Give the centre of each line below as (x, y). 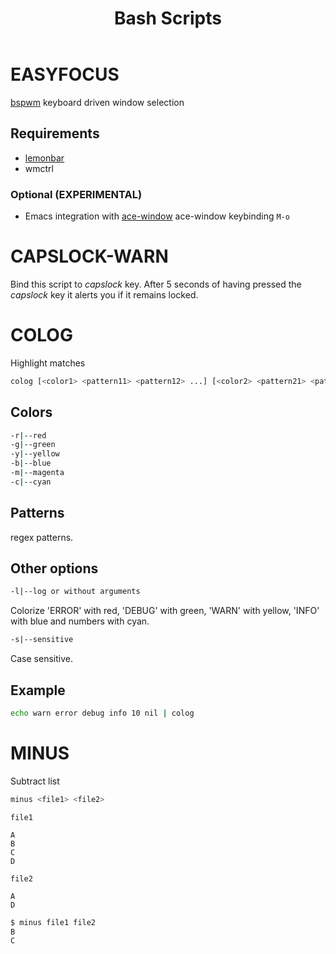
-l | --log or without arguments (75, 592)
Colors (31, 412)
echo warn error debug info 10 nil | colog (102, 713)
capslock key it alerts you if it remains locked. (104, 294)
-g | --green (33, 445)
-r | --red (28, 435)
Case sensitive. (41, 659)
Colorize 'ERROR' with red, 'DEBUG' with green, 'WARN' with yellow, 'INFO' (165, 611)
